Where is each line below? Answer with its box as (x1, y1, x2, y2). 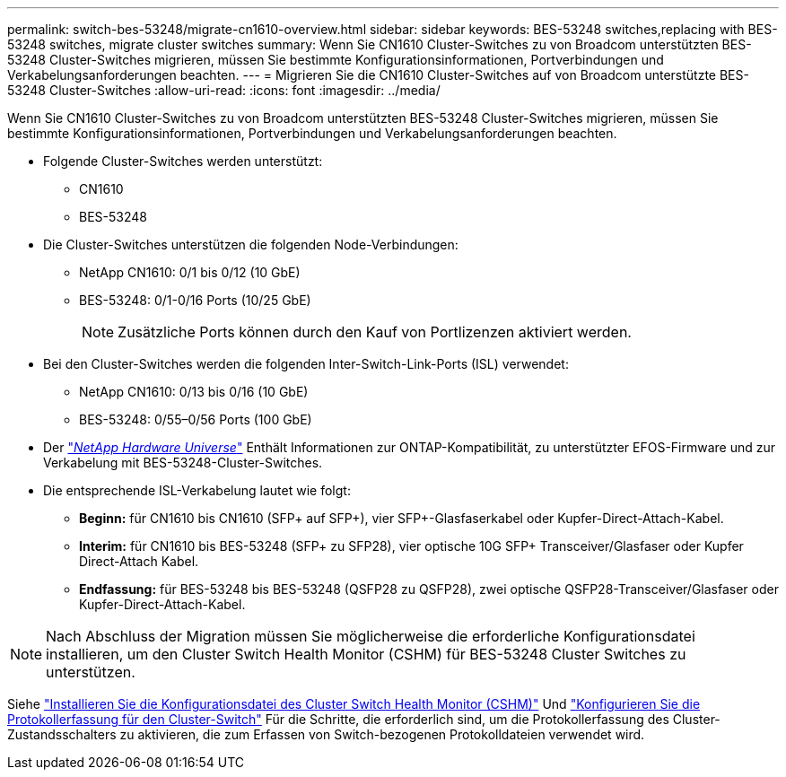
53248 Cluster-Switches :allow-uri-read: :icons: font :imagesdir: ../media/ (7, 83, 441, 98)
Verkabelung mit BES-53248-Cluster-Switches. (43, 455, 323, 470)
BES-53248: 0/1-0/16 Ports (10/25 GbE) (79, 292, 311, 308)
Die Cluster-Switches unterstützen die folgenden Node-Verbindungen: (43, 237, 458, 252)
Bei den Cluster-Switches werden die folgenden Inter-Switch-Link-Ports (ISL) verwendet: (43, 356, 569, 371)
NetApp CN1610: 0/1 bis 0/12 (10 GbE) (79, 265, 301, 280)
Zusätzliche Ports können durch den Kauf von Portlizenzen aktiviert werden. (118, 323, 632, 341)
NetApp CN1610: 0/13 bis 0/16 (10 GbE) (79, 384, 309, 399)
